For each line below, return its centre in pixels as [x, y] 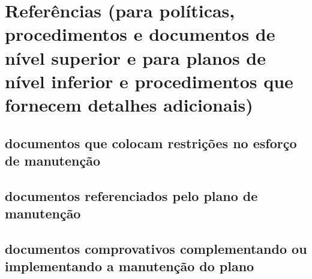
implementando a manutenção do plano [130, 266]
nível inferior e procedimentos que [149, 81]
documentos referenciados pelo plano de [131, 195]
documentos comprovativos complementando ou [156, 248]
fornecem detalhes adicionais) [129, 104]
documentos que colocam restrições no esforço [151, 142]
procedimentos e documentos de [140, 34]
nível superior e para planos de [136, 57]
